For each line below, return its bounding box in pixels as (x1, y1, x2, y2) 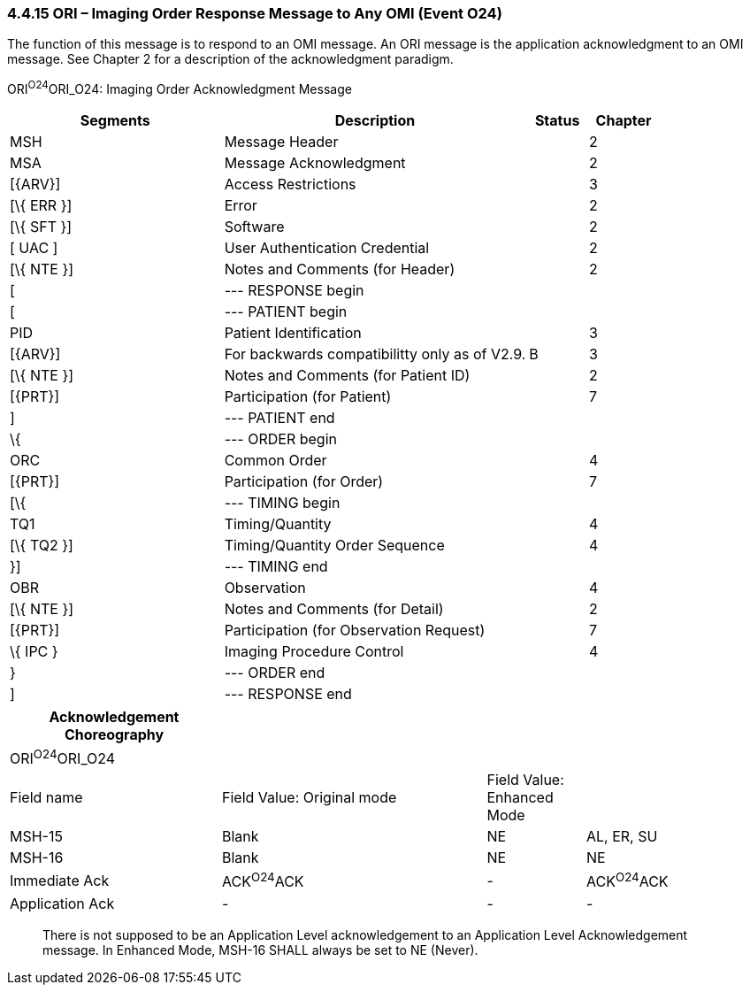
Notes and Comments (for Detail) (224, 600, 444, 619)
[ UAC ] (10, 239, 58, 258)
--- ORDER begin (224, 430, 337, 449)
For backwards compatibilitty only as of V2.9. (224, 345, 526, 364)
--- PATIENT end (224, 409, 335, 427)
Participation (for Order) (224, 473, 384, 491)
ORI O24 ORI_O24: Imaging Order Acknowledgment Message (7, 79, 352, 97)
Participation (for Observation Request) (224, 621, 486, 640)
